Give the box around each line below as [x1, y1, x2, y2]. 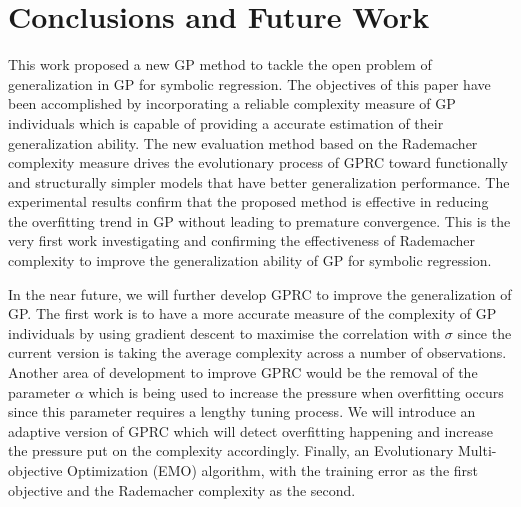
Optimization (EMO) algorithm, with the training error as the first [67, 460, 479, 480]
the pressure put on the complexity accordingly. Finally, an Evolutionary [8, 440, 454, 461]
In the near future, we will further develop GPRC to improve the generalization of [8, 283, 512, 304]
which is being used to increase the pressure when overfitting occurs [88, 381, 504, 402]
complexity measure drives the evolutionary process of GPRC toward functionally [8, 152, 508, 173]
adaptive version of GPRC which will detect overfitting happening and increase [8, 420, 493, 441]
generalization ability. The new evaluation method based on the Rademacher [8, 132, 478, 153]
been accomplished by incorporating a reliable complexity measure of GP [8, 93, 456, 114]
